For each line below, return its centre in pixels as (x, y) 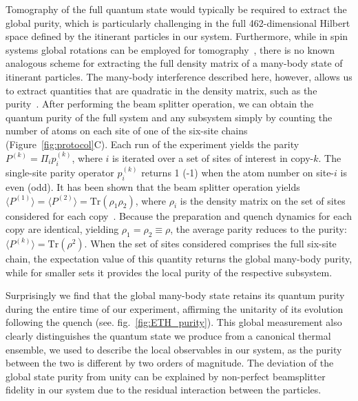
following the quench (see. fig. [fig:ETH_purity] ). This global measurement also (174, 322)
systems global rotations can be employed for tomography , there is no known (170, 49)
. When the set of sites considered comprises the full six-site (210, 243)
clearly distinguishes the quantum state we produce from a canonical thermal (168, 335)
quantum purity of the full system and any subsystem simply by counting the (169, 117)
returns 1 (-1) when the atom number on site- (238, 173)
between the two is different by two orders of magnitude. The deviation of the (170, 363)
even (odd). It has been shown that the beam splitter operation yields (153, 187)
